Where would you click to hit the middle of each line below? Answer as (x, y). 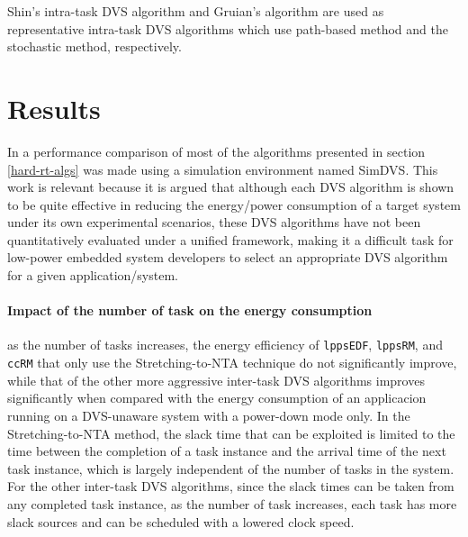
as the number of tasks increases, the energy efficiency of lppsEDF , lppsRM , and (225, 345)
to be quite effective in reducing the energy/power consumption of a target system (234, 204)
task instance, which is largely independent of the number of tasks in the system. (231, 468)
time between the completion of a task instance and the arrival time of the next (227, 451)
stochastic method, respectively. (94, 46)
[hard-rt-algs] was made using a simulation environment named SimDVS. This (223, 169)
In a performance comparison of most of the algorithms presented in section (216, 151)
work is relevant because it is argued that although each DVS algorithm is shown (231, 187)
